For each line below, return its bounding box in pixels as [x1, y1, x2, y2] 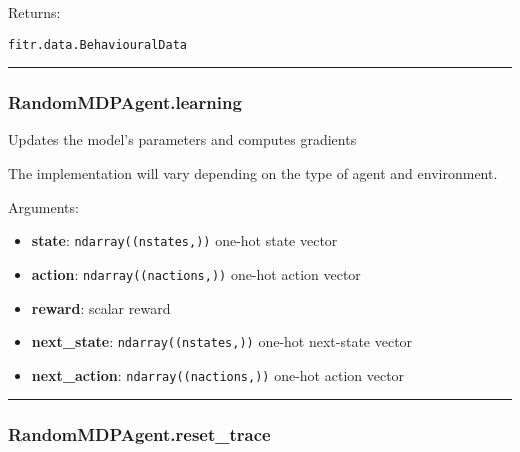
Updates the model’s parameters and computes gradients [8, 129, 357, 150]
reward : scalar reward [31, 297, 171, 318]
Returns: [8, 2, 61, 22]
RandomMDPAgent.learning [8, 90, 242, 115]
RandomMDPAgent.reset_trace [8, 422, 271, 447]
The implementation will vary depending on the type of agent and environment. [8, 163, 498, 184]
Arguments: [8, 196, 79, 217]
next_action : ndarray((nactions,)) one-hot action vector [31, 364, 405, 385]
